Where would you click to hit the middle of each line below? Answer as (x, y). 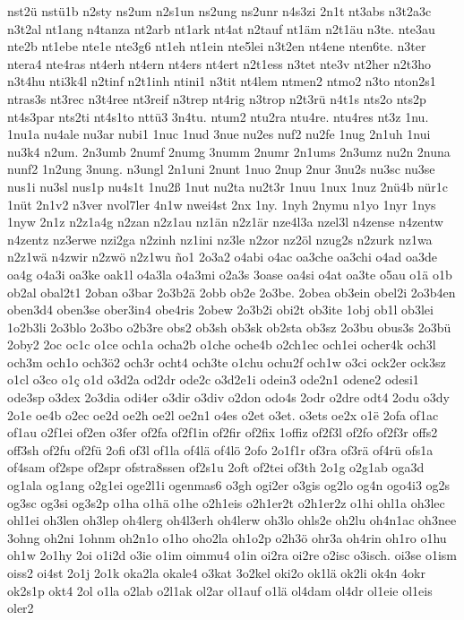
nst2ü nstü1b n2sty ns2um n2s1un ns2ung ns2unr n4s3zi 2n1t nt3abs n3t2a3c (219, 11)
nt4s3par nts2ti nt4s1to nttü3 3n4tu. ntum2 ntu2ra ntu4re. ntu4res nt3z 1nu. (218, 116)
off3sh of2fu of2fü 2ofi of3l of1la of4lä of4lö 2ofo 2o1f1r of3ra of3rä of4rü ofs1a (220, 449)
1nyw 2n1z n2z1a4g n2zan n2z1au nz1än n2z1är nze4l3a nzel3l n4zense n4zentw (225, 222)
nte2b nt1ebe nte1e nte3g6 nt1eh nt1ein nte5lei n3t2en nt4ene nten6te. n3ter (217, 46)
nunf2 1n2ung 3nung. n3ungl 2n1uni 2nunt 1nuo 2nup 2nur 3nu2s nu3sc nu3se (221, 169)
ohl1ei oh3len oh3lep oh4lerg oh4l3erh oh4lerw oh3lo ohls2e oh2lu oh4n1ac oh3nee (232, 520)
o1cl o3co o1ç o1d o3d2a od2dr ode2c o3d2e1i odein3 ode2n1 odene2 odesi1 (213, 379)
